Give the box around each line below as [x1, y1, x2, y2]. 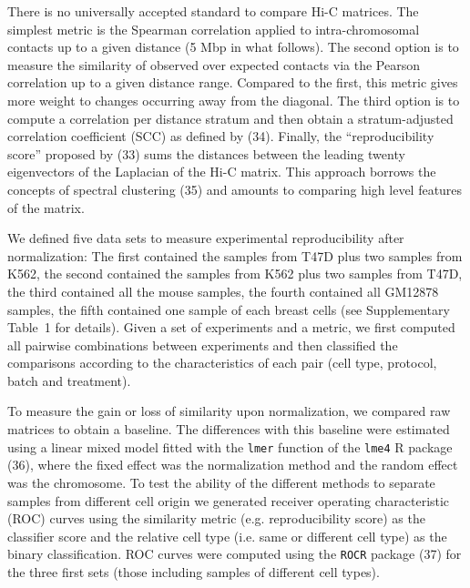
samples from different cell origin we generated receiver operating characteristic [7, 491, 450, 510]
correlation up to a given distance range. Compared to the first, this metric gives [7, 73, 458, 92]
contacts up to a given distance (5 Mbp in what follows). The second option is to [7, 37, 459, 56]
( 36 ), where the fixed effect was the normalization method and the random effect [7, 455, 458, 474]
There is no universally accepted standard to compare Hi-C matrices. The [7, 2, 419, 20]
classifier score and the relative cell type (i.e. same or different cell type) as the [7, 526, 447, 545]
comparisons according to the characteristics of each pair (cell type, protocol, [7, 353, 437, 372]
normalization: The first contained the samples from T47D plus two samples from [7, 246, 463, 265]
